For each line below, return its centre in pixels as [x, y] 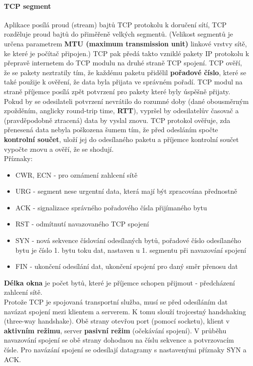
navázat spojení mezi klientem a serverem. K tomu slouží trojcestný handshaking [125, 311]
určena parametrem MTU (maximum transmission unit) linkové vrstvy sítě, [126, 43]
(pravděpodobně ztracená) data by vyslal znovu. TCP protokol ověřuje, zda [117, 120]
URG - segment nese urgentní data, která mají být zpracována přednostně [126, 191]
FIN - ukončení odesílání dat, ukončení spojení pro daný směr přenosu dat [127, 266]
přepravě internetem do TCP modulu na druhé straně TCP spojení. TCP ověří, [123, 63]
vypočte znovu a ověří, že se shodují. [59, 149]
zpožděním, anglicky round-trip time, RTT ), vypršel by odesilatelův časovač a [121, 111]
